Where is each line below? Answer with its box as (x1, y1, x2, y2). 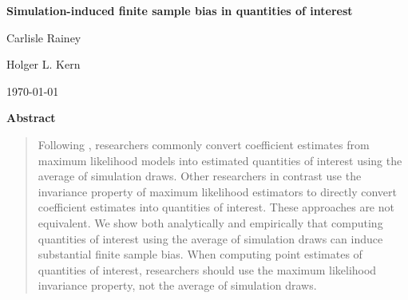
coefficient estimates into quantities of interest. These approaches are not (38, 199, 394, 215)
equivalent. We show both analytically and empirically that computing (38, 214, 383, 231)
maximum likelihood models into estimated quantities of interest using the (38, 152, 402, 168)
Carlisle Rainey (6, 29, 81, 45)
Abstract (6, 109, 56, 126)
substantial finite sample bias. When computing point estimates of (38, 246, 362, 262)
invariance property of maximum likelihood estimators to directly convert (38, 183, 397, 199)
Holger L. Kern (6, 56, 81, 73)
